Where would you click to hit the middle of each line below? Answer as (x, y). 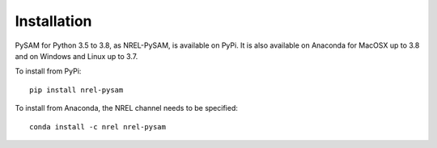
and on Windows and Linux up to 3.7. (76, 56)
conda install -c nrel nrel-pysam (98, 127)
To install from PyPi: (48, 71)
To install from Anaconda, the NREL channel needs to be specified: (126, 108)
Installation (53, 21)
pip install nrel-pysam (76, 90)
